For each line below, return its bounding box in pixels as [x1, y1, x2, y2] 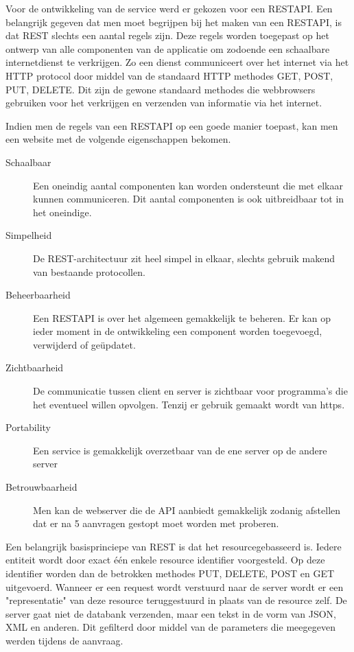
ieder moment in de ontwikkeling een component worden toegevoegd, [33, 324, 322, 338]
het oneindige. [33, 205, 92, 219]
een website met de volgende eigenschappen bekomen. [5, 132, 231, 146]
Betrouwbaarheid [5, 480, 78, 494]
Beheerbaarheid [5, 288, 71, 302]
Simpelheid [5, 228, 52, 242]
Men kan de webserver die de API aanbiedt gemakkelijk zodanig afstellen [33, 502, 341, 517]
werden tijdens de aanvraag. [5, 633, 123, 647]
